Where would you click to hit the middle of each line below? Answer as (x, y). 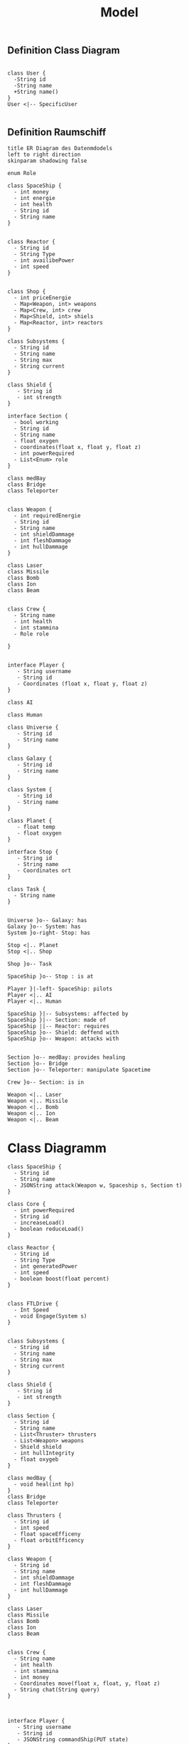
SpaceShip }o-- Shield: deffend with (63, 1032)
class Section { (31, 1416)
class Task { (27, 889)
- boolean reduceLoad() (49, 1229)
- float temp (36, 827)
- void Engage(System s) (50, 1316)
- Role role (32, 634)
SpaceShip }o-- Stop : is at (50, 977)
